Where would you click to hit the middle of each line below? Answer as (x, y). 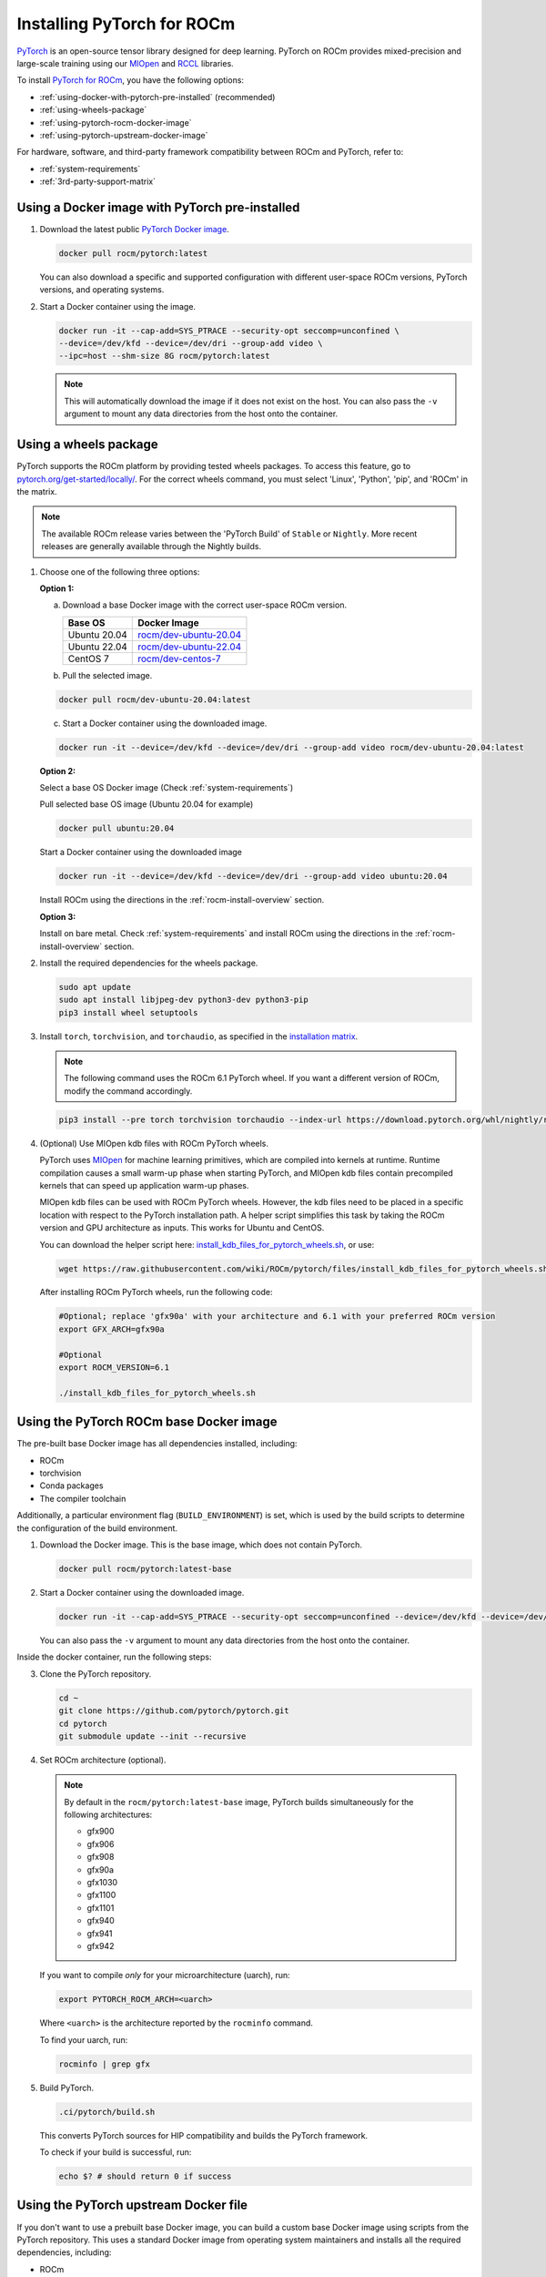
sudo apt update (95, 987)
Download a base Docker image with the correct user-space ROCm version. (205, 605)
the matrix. (37, 491)
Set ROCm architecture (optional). (103, 1760)
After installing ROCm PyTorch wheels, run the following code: (156, 1292)
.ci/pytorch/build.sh (107, 2112)
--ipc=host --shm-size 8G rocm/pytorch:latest (164, 356)
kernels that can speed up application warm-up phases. (144, 1185)
